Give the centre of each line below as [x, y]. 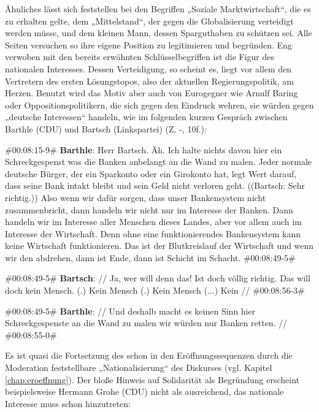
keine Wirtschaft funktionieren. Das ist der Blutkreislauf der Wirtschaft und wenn [159, 246]
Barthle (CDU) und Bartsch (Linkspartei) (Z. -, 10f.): [106, 128]
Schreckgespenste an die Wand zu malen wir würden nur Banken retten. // [146, 323]
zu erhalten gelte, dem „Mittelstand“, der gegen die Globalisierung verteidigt [149, 21]
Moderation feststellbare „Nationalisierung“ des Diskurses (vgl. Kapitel [139, 368]
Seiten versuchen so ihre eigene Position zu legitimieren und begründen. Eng [148, 44]
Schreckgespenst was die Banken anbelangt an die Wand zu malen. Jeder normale [159, 162]
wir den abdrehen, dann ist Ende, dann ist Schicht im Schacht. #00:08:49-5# [150, 257]
